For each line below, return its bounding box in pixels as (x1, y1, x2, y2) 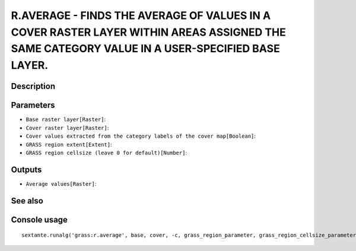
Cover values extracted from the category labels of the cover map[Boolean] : (26, 132, 256, 139)
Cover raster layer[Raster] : (26, 124, 109, 131)
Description (11, 81, 56, 91)
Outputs (11, 164, 42, 174)
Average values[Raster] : (26, 180, 97, 187)
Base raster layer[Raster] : (26, 116, 106, 123)
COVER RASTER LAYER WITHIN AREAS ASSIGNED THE (11, 26, 286, 39)
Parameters (11, 100, 55, 110)
